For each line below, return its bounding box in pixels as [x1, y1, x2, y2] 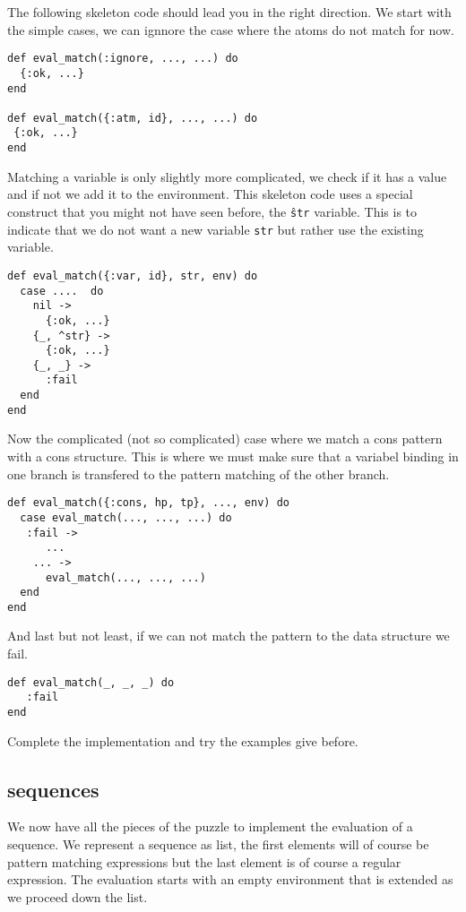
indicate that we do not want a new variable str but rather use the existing [7, 219, 424, 238]
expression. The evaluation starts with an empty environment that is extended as [7, 870, 453, 889]
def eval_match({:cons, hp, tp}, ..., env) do [7, 496, 289, 510]
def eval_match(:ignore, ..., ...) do [7, 52, 238, 65]
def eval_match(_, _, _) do [7, 675, 175, 689]
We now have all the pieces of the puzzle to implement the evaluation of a [7, 817, 413, 836]
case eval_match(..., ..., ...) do [20, 511, 232, 524]
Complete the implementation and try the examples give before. [7, 731, 358, 750]
